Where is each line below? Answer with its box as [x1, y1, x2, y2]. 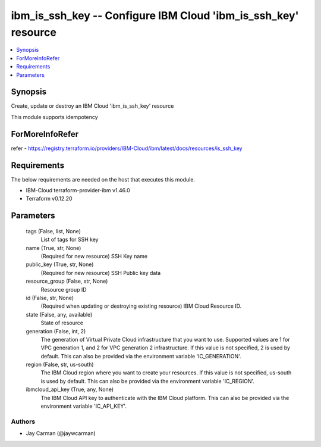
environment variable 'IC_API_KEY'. [40, 402, 127, 410]
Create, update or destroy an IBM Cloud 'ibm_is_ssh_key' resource [11, 102, 174, 110]
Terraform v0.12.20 [26, 195, 73, 202]
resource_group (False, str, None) [26, 277, 108, 285]
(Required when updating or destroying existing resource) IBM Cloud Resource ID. [40, 302, 242, 310]
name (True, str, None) [26, 244, 81, 251]
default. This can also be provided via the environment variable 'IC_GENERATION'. [40, 352, 241, 360]
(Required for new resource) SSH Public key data [40, 269, 161, 276]
